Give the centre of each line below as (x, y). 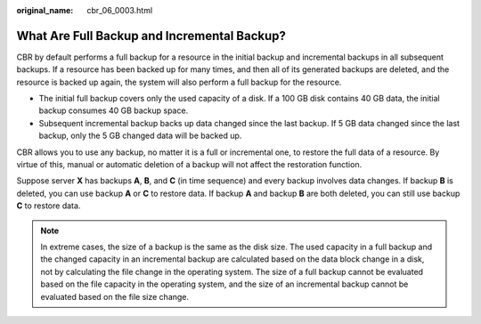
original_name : (45, 10)
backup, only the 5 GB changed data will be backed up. (140, 136)
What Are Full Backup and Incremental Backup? (151, 36)
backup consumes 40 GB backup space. (114, 110)
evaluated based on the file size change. (115, 296)
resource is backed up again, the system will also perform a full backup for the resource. (179, 82)
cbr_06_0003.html (120, 10)
